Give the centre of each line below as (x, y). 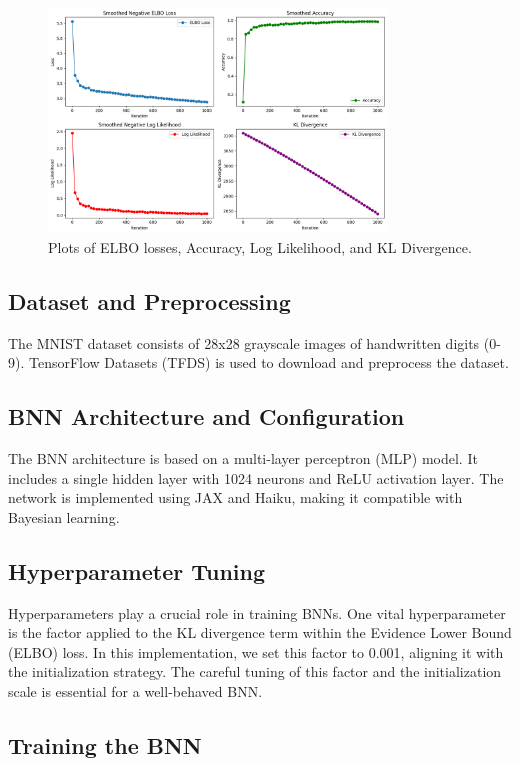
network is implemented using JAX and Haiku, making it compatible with (235, 497)
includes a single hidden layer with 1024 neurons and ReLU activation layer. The (256, 477)
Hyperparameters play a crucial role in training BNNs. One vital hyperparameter (257, 612)
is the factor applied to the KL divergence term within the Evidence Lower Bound (260, 632)
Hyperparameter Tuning (137, 570)
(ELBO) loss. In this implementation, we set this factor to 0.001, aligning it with (256, 651)
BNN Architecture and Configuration (206, 416)
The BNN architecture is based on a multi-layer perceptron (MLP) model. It (243, 458)
